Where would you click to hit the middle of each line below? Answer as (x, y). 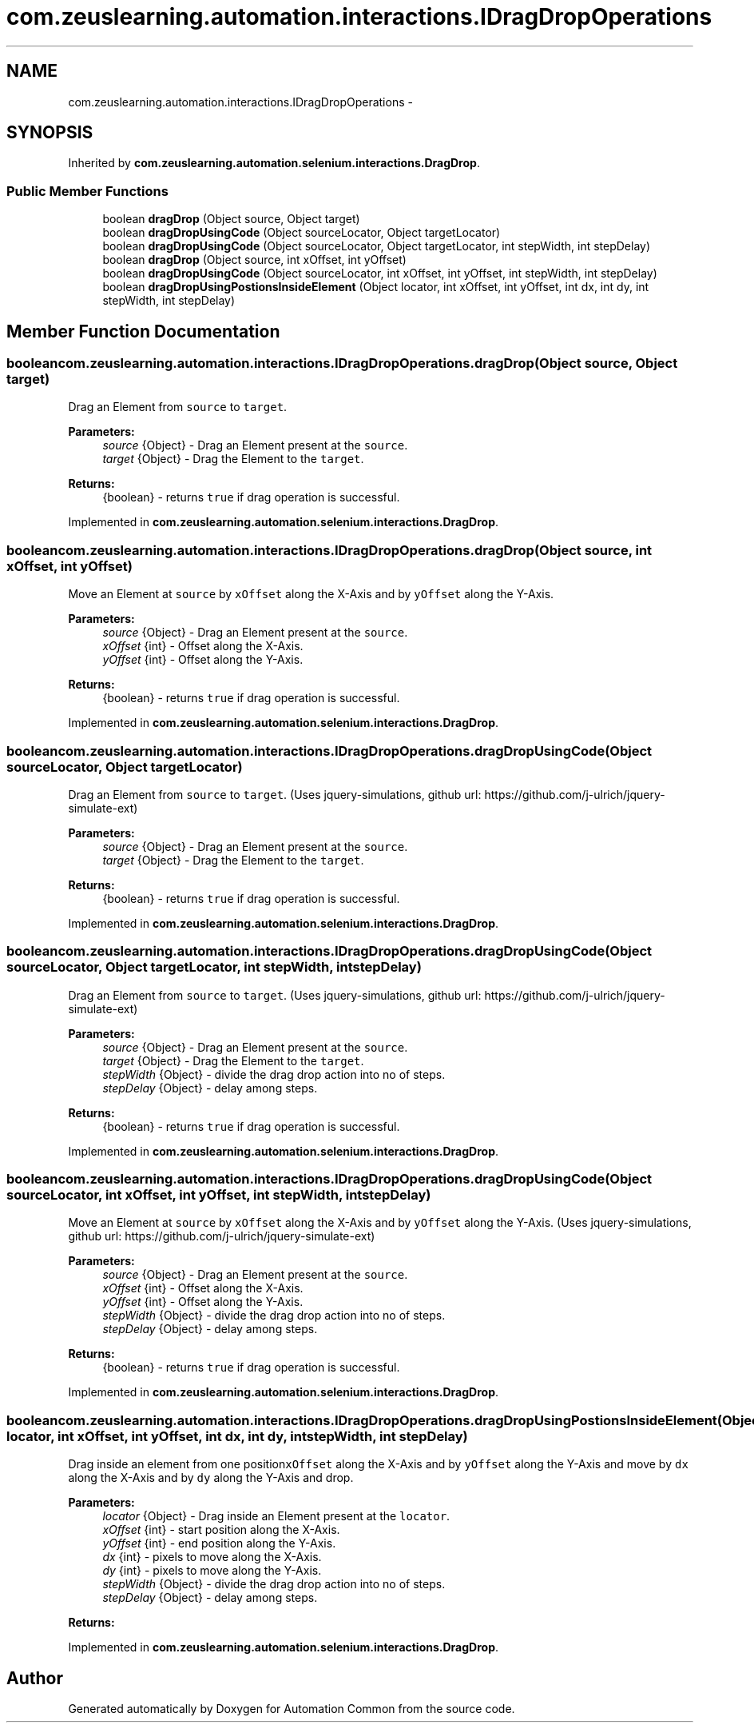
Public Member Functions (87, 191)
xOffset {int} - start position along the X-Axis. (221, 1530)
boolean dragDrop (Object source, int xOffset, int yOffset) (254, 260)
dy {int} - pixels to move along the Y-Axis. (212, 1571)
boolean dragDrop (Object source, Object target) (231, 219)
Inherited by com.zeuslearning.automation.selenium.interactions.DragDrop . (274, 163)
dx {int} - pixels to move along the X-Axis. (212, 1557)
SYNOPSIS (50, 133)
